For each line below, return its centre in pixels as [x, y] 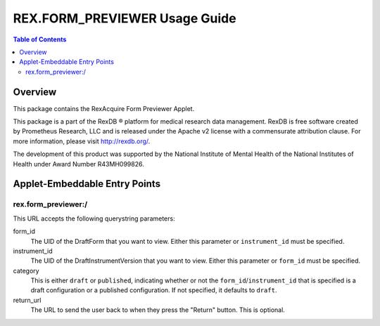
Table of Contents [40, 39]
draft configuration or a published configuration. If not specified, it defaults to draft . [154, 290]
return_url [27, 300]
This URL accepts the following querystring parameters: [94, 219]
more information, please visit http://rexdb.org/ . [82, 141]
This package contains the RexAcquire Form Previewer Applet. [104, 108]
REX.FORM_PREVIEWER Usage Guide [125, 18]
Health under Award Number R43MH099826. [78, 164]
